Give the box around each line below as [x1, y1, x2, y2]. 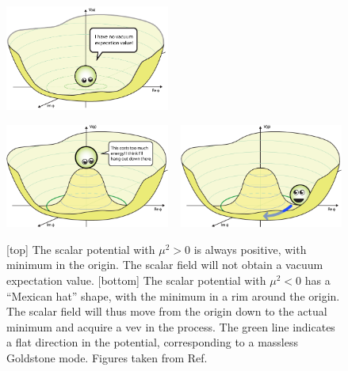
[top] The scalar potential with [6, 240, 155, 257]
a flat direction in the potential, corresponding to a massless [6, 334, 299, 350]
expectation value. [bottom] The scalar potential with [6, 271, 266, 288]
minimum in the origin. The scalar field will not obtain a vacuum [6, 256, 323, 273]
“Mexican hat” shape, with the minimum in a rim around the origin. [6, 287, 340, 304]
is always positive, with [193, 240, 307, 257]
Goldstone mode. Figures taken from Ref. [6, 349, 208, 365]
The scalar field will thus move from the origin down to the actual [6, 303, 327, 320]
